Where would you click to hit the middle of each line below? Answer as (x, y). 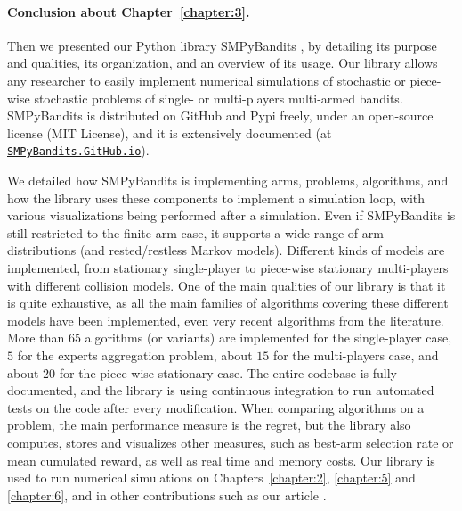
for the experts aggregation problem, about (135, 354)
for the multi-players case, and (356, 354)
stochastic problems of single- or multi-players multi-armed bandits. (219, 98)
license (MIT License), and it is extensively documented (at (170, 132)
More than (36, 338)
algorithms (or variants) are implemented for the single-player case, (268, 338)
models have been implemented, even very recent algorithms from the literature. (226, 320)
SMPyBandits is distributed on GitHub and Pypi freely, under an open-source (220, 115)
